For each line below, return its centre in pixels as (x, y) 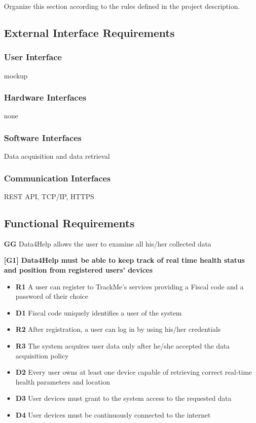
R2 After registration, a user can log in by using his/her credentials (118, 329)
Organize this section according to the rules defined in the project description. (122, 6)
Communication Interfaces (57, 178)
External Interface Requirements (90, 32)
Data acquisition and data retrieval (57, 156)
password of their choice (52, 296)
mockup (16, 75)
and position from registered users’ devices (78, 270)
